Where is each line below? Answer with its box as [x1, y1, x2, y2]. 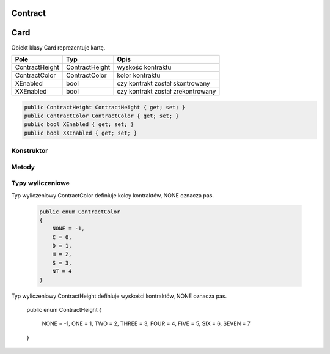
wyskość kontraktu [117, 63, 172, 72]
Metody [11, 163, 35, 171]
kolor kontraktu [117, 71, 161, 79]
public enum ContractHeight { [26, 306, 102, 314]
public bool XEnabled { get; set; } [24, 121, 134, 128]
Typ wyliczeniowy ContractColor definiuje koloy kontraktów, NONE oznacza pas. [11, 191, 214, 199]
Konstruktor [11, 147, 48, 155]
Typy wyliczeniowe [11, 179, 70, 188]
